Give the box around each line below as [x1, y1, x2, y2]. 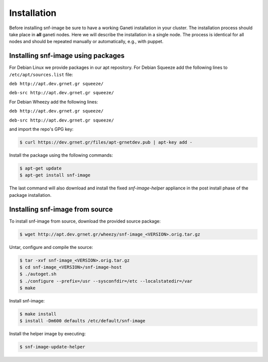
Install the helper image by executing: [9, 331, 86, 337]
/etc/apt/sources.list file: [9, 71, 73, 77]
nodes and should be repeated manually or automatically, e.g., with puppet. [9, 39, 164, 45]
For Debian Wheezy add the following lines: [9, 99, 98, 105]
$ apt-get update [19, 165, 62, 171]
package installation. [9, 192, 52, 198]
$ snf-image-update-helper [19, 344, 85, 350]
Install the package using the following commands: [9, 152, 113, 158]
